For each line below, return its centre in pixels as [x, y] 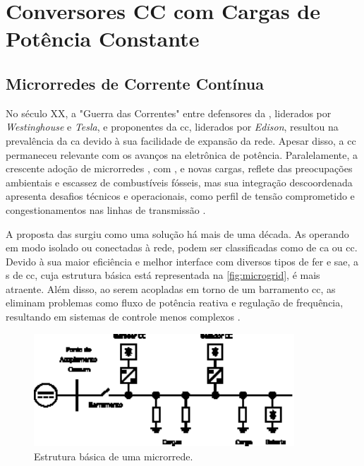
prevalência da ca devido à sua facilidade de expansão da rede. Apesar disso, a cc [181, 140]
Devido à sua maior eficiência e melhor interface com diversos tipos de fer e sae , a [182, 261]
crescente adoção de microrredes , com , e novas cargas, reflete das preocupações [179, 168]
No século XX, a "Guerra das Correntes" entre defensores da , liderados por [169, 113]
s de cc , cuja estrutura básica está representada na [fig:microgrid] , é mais [163, 275]
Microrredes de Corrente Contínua [135, 83]
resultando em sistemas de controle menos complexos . [123, 317]
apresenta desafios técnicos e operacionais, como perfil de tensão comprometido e [180, 196]
